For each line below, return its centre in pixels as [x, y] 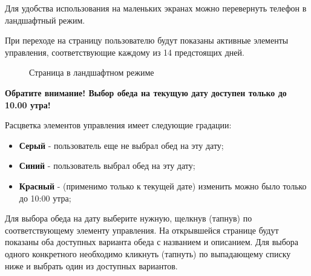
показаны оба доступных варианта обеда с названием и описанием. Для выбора [152, 242]
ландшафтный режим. [45, 20]
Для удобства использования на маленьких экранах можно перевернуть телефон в [156, 8]
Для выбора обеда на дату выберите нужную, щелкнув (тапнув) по [129, 218]
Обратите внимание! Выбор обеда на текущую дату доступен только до [146, 92]
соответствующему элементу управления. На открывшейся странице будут [142, 230]
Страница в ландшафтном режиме [92, 72]
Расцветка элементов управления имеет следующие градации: [118, 125]
